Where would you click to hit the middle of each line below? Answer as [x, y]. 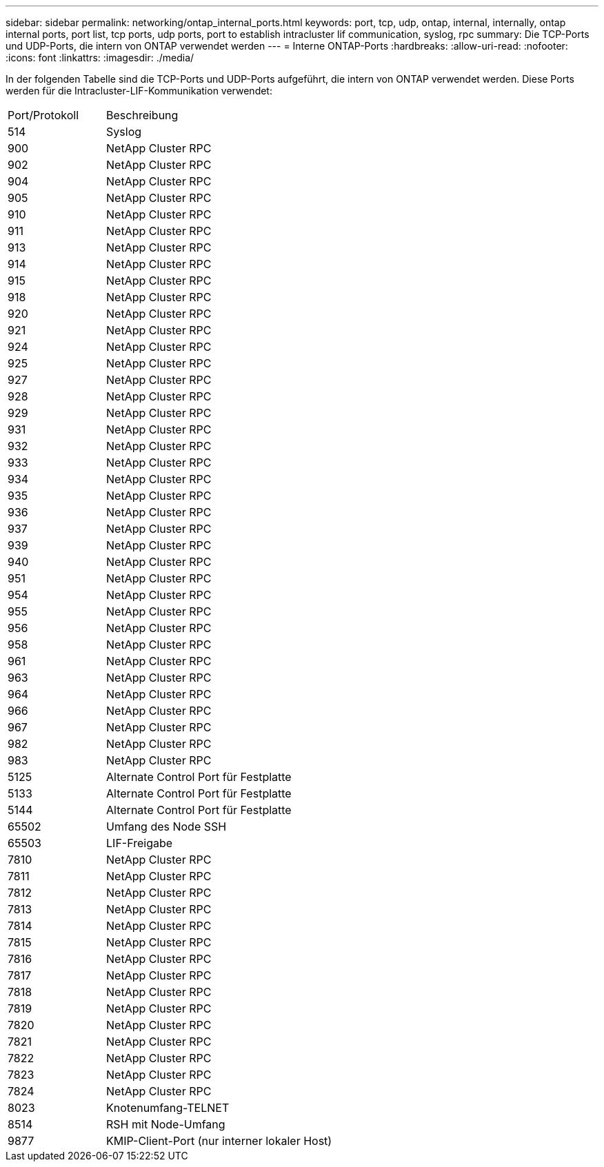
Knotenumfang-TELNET [168, 1108]
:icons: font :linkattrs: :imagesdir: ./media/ [100, 58]
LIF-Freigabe [140, 843]
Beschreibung [142, 115]
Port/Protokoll [43, 115]
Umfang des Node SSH [167, 826]
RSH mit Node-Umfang [166, 1124]
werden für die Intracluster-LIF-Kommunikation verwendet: [139, 91]
